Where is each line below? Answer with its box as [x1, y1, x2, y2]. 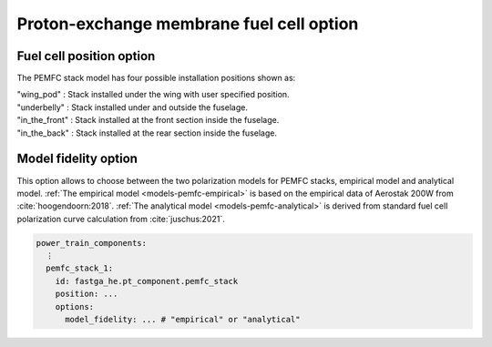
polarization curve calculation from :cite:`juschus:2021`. [16, 213, 225, 224]
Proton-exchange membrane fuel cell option [16, 14, 359, 34]
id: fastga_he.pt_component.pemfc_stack [55, 276, 239, 286]
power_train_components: [36, 238, 148, 248]
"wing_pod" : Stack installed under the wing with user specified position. [16, 89, 291, 100]
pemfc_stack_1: [46, 263, 114, 273]
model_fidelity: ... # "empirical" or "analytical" [65, 314, 301, 325]
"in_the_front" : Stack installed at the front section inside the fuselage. [16, 115, 280, 126]
